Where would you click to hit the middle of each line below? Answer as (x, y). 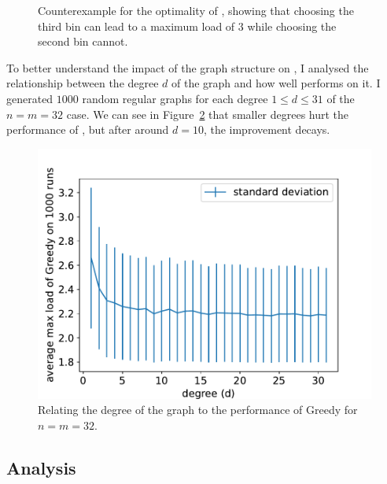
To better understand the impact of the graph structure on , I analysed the (188, 67)
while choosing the (292, 26)
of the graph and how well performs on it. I (276, 83)
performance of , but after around (88, 129)
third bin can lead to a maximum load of (136, 26)
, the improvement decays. (267, 129)
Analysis (41, 467)
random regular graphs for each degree (175, 98)
